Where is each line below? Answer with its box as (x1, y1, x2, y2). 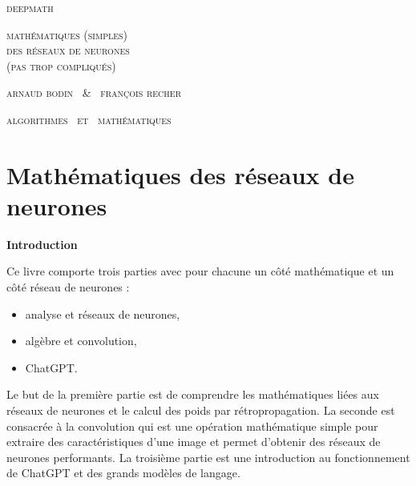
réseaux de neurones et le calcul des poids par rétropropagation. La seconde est (6, 402, 395, 419)
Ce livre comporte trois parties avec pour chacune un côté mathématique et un (6, 263, 394, 279)
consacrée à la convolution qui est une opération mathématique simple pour (6, 417, 378, 434)
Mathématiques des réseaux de (6, 158, 354, 191)
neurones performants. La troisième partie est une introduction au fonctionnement (6, 448, 410, 465)
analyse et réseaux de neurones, (25, 305, 180, 322)
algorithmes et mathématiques (6, 110, 172, 127)
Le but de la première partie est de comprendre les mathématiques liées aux (6, 386, 379, 403)
